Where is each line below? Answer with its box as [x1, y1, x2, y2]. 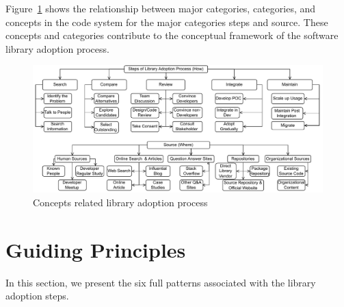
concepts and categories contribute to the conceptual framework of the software [5, 28, 339, 42]
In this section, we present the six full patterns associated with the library [5, 275, 316, 289]
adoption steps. [5, 288, 69, 303]
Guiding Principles [5, 235, 186, 263]
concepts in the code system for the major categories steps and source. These [5, 14, 328, 29]
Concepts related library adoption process [33, 195, 208, 209]
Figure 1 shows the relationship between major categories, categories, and [5, 1, 316, 15]
